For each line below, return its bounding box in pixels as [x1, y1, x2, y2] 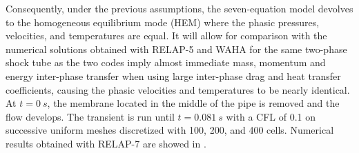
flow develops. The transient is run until [6, 109, 175, 123]
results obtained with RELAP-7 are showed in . [6, 136, 206, 150]
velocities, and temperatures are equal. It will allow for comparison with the [6, 28, 327, 43]
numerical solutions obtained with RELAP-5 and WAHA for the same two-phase [6, 41, 347, 56]
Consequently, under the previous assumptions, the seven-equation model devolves [6, 1, 353, 15]
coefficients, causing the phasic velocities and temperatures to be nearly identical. [6, 82, 350, 96]
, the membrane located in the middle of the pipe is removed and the [47, 96, 340, 110]
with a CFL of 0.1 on [226, 109, 316, 123]
